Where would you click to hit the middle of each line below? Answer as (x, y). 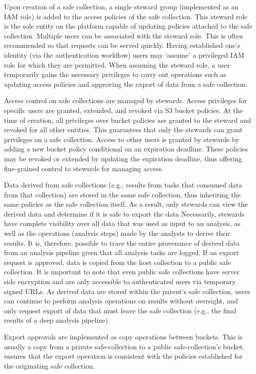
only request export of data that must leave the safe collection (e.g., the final (120, 310)
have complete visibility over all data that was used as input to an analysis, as (122, 223)
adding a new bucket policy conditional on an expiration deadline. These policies (126, 149)
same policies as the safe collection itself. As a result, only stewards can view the (126, 204)
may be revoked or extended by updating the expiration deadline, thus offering (123, 158)
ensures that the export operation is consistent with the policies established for (123, 356)
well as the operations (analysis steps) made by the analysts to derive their (117, 233)
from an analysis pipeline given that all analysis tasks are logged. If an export (122, 252)
